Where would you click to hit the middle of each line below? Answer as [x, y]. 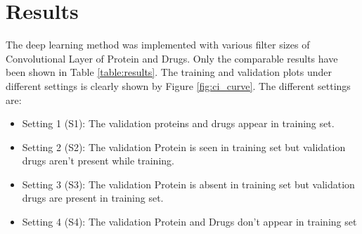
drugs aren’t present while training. [98, 161]
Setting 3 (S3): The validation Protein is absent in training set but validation [188, 184]
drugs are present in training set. [93, 198]
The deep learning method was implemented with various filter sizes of [158, 45]
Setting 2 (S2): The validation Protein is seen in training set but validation [184, 147]
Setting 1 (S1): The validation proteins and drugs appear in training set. [178, 123]
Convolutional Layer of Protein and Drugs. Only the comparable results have [172, 58]
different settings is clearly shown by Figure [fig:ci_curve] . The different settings [178, 85]
